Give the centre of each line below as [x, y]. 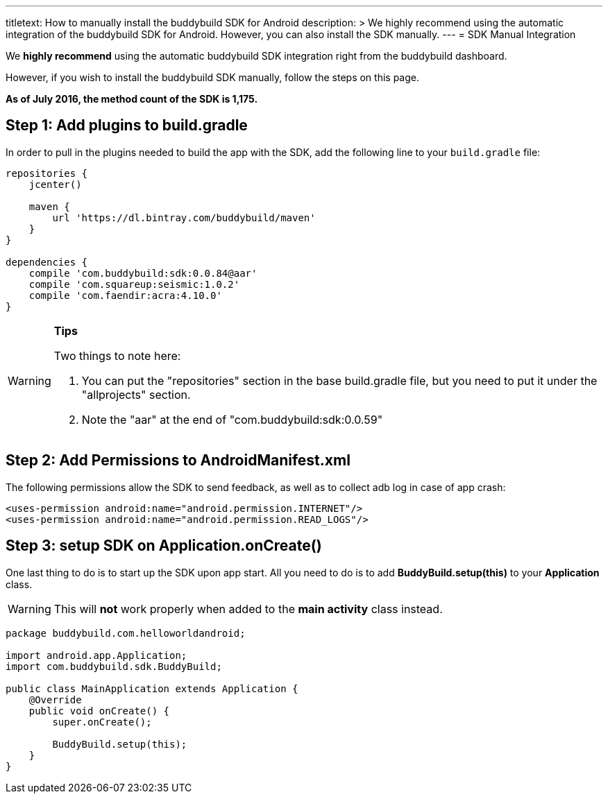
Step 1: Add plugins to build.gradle [127, 126]
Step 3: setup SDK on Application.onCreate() [164, 546]
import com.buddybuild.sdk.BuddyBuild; [114, 666]
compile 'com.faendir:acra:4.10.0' [125, 295]
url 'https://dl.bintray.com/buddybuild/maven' [184, 217]
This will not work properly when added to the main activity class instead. [248, 609]
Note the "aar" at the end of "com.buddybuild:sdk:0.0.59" [232, 419]
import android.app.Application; [96, 655]
